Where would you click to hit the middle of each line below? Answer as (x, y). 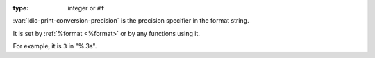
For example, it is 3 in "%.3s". (55, 46)
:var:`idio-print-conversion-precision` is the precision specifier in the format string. (131, 21)
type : (21, 8)
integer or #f (86, 8)
